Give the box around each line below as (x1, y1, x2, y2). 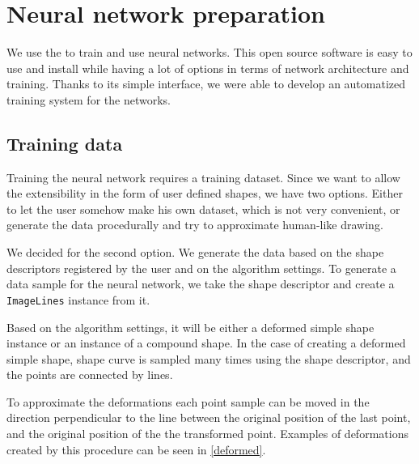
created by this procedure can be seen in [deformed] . (6, 441, 266, 458)
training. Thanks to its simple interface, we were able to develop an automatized (6, 75, 406, 92)
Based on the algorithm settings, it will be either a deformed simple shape (6, 318, 375, 335)
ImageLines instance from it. (6, 291, 150, 308)
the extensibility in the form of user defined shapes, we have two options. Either (6, 185, 403, 202)
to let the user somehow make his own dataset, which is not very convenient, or (6, 200, 400, 217)
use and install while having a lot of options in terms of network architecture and (6, 59, 409, 76)
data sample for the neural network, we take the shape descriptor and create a (6, 275, 395, 292)
